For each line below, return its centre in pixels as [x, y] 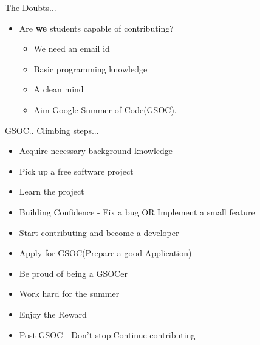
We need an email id [72, 48]
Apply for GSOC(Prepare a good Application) [105, 253]
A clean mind [59, 89]
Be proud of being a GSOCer [73, 273]
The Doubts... [31, 7]
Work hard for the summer [69, 294]
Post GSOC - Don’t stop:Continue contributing [107, 334]
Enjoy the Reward [53, 314]
